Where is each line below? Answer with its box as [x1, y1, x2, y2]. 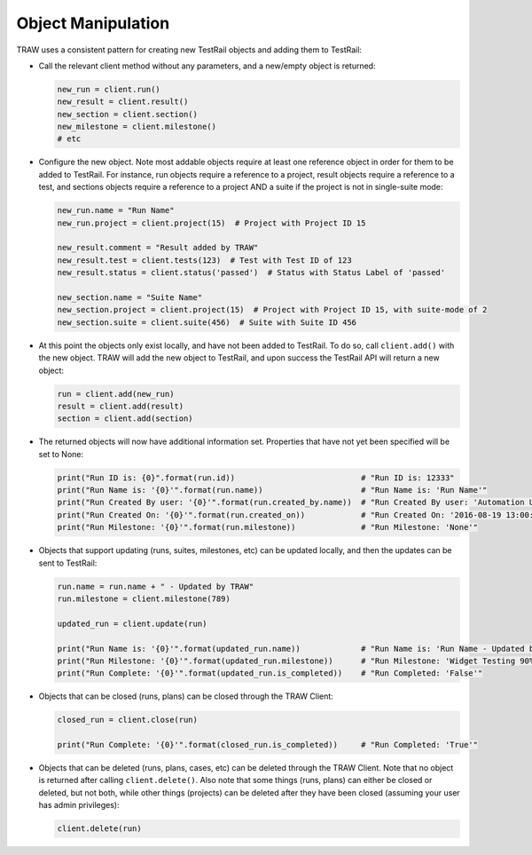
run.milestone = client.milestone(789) [57, 593, 231, 604]
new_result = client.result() [57, 97, 189, 107]
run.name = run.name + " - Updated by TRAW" [57, 582, 254, 591]
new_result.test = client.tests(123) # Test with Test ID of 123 [57, 255, 352, 265]
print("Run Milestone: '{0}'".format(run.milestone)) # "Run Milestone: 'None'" [57, 522, 479, 533]
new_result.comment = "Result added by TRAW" [57, 242, 259, 253]
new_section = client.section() [57, 109, 199, 119]
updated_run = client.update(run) [57, 618, 207, 629]
